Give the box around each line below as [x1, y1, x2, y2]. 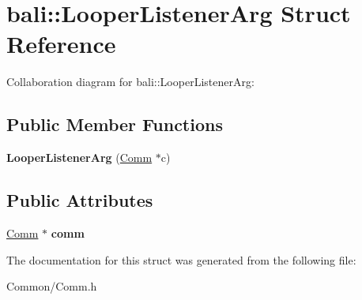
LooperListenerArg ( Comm [6, 149, 153, 166]
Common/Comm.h [6, 278, 97, 294]
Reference [6, 28, 116, 60]
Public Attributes [6, 188, 153, 212]
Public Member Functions [6, 112, 223, 137]
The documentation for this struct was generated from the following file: [6, 251, 356, 268]
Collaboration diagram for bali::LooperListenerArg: [6, 73, 255, 90]
